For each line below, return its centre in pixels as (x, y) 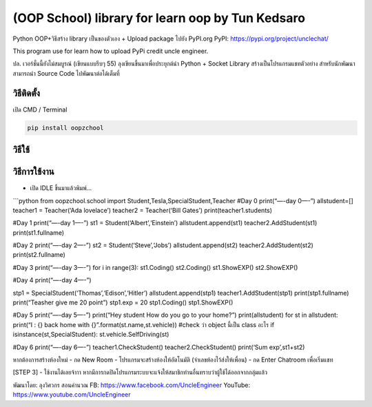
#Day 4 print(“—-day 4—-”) (52, 280)
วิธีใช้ (21, 150)
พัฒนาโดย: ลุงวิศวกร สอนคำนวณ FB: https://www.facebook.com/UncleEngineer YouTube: (132, 385)
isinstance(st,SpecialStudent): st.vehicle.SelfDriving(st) (91, 335)
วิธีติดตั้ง (27, 93)
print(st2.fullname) (39, 255)
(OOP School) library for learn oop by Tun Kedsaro (159, 18)
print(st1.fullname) (39, 232)
